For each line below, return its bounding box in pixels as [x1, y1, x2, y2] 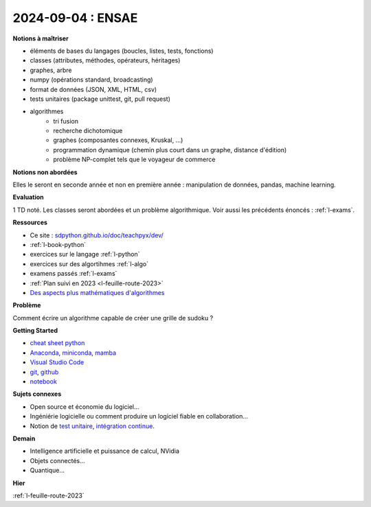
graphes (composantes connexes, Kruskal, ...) [53, 136, 183, 144]
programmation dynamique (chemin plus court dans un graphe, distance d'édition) [53, 145, 287, 154]
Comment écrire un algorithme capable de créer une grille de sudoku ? [12, 314, 214, 322]
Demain [12, 434, 36, 443]
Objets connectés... [30, 456, 85, 464]
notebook [30, 377, 58, 386]
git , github [30, 368, 59, 376]
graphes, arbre [30, 66, 72, 74]
